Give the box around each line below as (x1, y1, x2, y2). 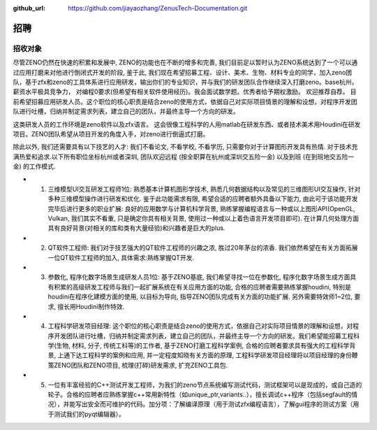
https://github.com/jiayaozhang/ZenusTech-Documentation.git (68, 4, 248, 12)
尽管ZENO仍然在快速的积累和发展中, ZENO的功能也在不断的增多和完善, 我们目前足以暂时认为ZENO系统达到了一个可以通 (13, 58, 358, 66)
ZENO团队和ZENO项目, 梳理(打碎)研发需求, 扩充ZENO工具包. (53, 361, 228, 369)
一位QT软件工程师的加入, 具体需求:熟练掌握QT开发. (47, 253, 195, 261)
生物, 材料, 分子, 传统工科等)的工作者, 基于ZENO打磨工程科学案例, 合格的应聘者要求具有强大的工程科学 (56, 341, 350, 350)
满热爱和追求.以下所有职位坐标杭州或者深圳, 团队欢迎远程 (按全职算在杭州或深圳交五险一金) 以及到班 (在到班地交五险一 (13, 152, 355, 161)
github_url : (13, 4, 45, 12)
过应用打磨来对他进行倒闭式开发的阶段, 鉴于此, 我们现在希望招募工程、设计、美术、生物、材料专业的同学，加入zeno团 (13, 68, 353, 76)
